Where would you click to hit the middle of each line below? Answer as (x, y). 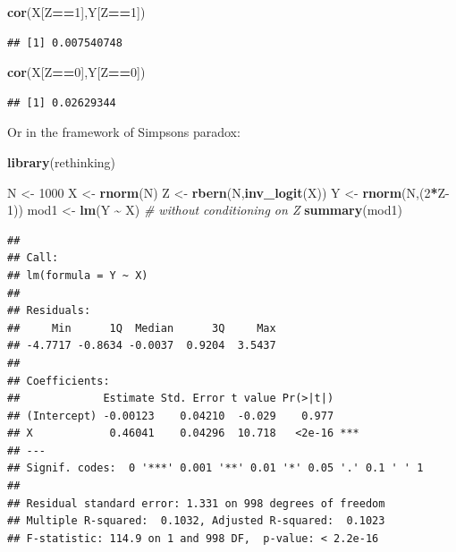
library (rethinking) (62, 161)
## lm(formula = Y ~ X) (78, 275)
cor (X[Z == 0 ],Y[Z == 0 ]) (76, 72)
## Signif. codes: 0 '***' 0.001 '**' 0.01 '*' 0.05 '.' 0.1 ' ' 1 (215, 468)
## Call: (33, 258)
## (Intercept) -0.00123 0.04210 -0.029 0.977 (171, 416)
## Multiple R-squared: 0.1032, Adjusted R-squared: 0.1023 (196, 521)
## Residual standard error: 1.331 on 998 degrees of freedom (196, 503)
